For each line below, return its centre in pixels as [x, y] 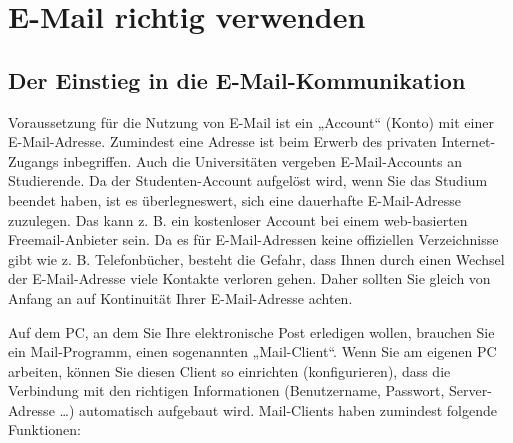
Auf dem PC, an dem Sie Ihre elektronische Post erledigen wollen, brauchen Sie [251, 331]
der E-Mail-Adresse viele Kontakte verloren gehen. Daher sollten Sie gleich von [249, 278]
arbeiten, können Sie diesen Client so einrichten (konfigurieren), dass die [229, 370]
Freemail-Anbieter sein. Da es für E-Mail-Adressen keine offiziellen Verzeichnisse [253, 239]
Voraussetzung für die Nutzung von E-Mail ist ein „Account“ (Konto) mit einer [251, 121]
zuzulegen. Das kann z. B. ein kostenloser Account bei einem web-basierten [238, 219]
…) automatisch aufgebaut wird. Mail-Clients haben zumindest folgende [278, 409]
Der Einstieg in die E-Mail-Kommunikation [237, 79]
